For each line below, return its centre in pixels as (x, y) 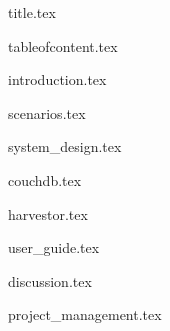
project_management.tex (85, 314)
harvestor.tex (48, 213)
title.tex (32, 12)
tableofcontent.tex (63, 45)
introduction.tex (57, 79)
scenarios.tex (47, 112)
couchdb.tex (45, 179)
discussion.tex (50, 280)
